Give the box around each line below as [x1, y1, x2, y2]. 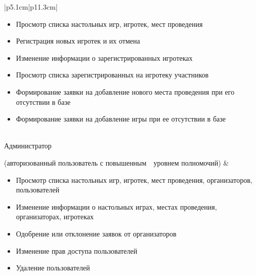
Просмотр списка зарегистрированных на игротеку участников [16, 69, 209, 80]
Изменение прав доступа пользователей [16, 245, 138, 256]
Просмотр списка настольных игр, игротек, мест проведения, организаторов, [16, 174, 252, 185]
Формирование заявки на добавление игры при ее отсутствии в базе [16, 113, 226, 124]
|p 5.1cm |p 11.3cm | [4, 2, 58, 12]
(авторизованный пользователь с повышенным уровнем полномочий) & [4, 157, 229, 168]
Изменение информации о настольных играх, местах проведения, [16, 201, 217, 212]
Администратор [4, 140, 52, 151]
